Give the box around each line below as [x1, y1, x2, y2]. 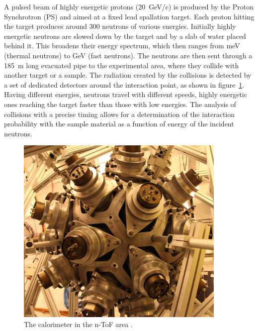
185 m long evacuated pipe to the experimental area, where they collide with [4, 60, 239, 70]
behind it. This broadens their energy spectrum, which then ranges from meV [4, 40, 240, 51]
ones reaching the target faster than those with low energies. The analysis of [4, 99, 236, 109]
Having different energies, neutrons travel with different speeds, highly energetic [4, 89, 247, 100]
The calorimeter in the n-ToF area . [24, 319, 133, 329]
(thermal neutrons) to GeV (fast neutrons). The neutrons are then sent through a [4, 50, 253, 60]
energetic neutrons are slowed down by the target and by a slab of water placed [4, 30, 246, 41]
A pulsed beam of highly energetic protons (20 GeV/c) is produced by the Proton [4, 1, 254, 11]
